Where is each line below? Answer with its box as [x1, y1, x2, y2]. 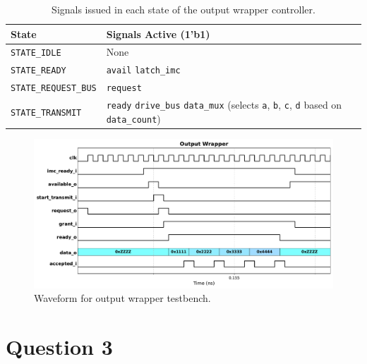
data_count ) [106, 111, 161, 126]
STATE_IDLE [11, 48, 61, 59]
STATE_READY [11, 66, 66, 76]
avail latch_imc [106, 66, 181, 76]
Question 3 [6, 332, 113, 360]
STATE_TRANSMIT [11, 107, 82, 118]
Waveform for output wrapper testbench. [34, 291, 211, 305]
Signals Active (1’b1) [106, 26, 210, 41]
